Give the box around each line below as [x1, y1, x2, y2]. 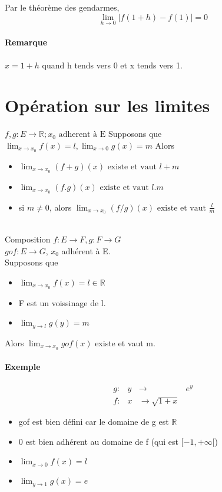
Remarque [5, 36, 48, 48]
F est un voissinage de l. [18, 296, 106, 309]
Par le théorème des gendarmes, [5, 1, 120, 13]
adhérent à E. [61, 244, 111, 257]
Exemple [5, 360, 41, 373]
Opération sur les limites [5, 93, 210, 117]
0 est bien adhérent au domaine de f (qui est [18, 435, 179, 447]
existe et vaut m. [95, 336, 155, 349]
